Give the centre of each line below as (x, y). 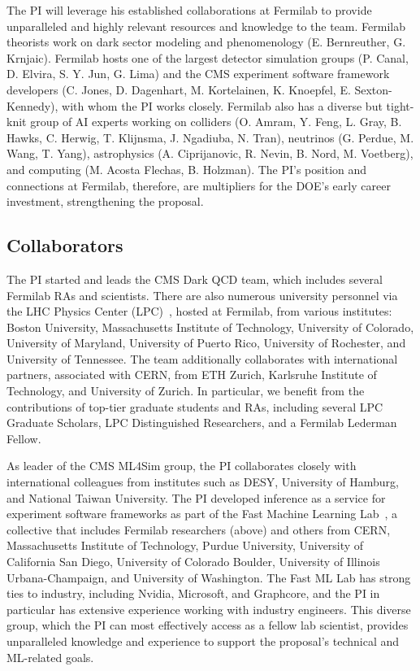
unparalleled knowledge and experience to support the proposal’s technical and (203, 640)
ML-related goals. (50, 657)
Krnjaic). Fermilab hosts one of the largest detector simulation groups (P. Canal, (208, 57)
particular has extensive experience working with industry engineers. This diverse (209, 609)
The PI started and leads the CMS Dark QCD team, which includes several (195, 279)
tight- (400, 105)
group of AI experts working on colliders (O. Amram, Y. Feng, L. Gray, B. (216, 122)
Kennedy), (32, 105)
